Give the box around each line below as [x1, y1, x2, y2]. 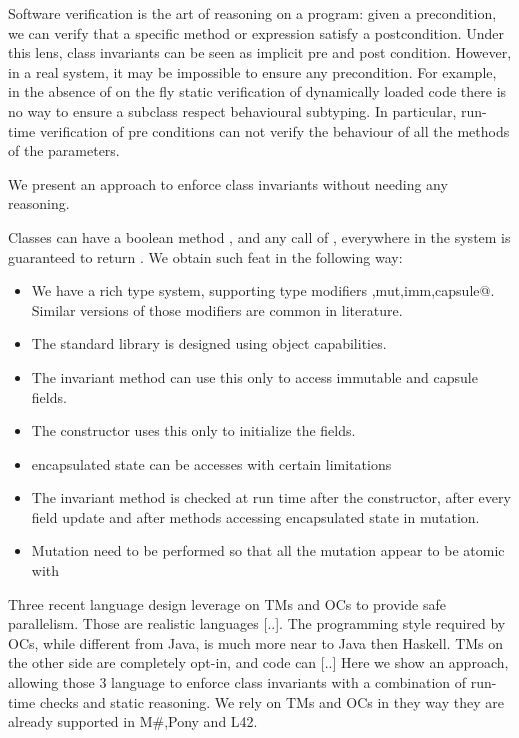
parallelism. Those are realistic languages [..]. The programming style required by [8, 613, 506, 634]
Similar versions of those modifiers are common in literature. [31, 299, 403, 320]
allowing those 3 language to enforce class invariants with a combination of [8, 672, 467, 693]
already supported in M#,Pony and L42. [8, 711, 258, 732]
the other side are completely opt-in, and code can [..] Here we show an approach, [8, 652, 509, 673]
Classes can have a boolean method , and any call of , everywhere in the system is [8, 226, 511, 247]
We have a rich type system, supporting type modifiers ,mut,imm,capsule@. [31, 280, 495, 301]
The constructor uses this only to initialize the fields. [31, 420, 356, 441]
